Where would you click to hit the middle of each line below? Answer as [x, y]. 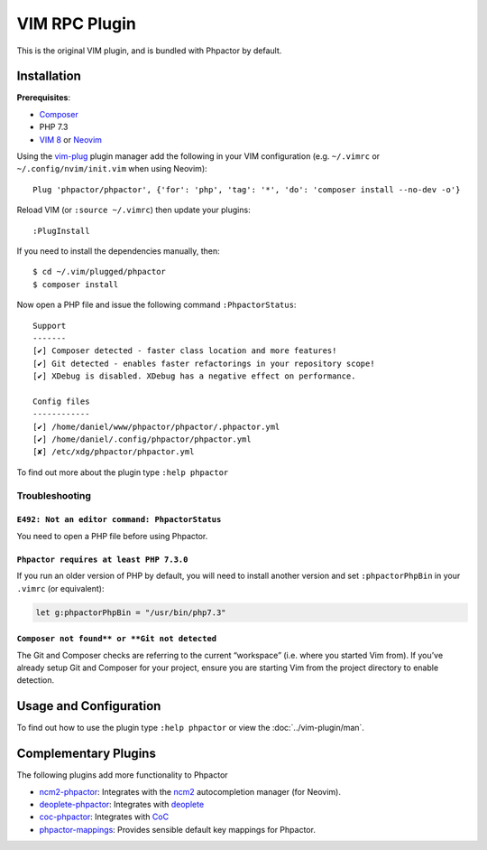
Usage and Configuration [89, 706]
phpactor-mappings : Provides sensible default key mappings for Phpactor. [177, 829]
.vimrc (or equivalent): [60, 588]
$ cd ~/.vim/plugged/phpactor [100, 272]
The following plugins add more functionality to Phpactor [123, 775]
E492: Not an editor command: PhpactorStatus [119, 520]
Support [50, 326]
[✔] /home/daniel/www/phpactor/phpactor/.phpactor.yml [156, 426]
